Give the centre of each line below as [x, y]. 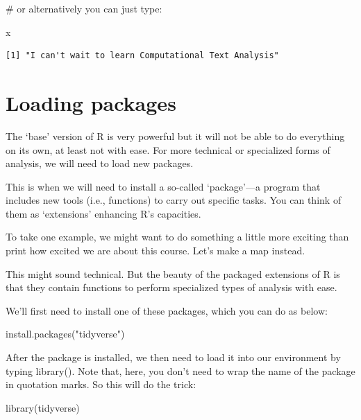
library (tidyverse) [43, 407]
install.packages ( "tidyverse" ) [65, 334]
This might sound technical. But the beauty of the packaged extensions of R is [173, 273]
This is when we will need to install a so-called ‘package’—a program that [163, 186]
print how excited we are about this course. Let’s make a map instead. [156, 251]
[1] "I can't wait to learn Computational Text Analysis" [142, 56]
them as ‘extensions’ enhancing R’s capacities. [103, 213]
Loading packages [91, 102]
